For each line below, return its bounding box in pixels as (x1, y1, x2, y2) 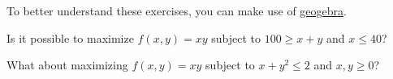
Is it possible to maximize (6, 29, 134, 46)
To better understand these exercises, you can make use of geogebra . (6, 2, 347, 19)
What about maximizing (6, 56, 128, 73)
